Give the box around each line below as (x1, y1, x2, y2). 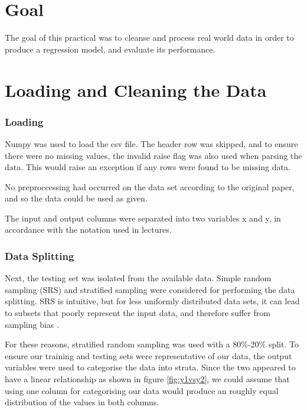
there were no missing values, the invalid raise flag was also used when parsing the (5, 149, 302, 161)
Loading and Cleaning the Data (5, 77, 267, 102)
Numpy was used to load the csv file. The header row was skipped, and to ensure (5, 137, 298, 149)
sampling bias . (5, 318, 59, 330)
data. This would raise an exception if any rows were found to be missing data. (5, 161, 290, 173)
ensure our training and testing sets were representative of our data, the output (5, 349, 292, 362)
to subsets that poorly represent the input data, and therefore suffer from (5, 307, 270, 319)
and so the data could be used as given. (5, 192, 148, 204)
